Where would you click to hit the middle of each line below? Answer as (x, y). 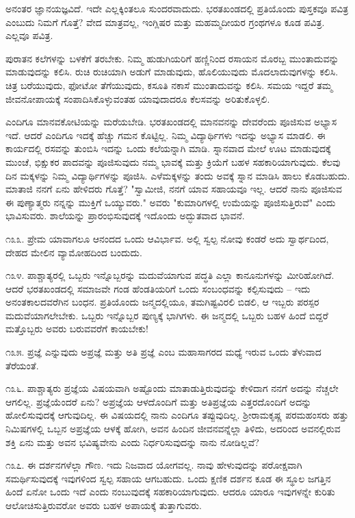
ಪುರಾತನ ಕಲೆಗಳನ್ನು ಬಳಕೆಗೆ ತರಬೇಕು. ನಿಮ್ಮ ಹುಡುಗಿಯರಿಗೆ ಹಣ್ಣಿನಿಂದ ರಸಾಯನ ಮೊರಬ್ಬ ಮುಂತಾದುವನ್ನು (172, 58)
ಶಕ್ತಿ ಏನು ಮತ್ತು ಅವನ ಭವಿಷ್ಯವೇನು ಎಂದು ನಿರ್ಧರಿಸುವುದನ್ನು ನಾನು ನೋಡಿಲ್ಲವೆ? (132, 442)
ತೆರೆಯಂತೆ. (22, 365)
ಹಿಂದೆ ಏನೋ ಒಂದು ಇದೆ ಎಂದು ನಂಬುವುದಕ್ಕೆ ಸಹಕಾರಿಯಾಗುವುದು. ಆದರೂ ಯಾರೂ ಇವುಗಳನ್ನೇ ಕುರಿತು (170, 492)
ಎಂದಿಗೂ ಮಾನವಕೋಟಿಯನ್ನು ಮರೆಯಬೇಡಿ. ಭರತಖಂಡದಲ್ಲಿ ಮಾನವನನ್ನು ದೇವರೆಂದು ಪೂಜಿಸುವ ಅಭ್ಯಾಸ (171, 122)
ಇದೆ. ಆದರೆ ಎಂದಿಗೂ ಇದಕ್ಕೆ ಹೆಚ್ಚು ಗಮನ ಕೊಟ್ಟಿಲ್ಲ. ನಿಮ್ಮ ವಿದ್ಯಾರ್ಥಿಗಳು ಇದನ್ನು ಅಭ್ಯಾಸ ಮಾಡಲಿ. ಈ (166, 135)
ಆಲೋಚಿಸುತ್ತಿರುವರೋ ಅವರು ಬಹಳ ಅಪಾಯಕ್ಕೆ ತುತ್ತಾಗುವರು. (104, 505)
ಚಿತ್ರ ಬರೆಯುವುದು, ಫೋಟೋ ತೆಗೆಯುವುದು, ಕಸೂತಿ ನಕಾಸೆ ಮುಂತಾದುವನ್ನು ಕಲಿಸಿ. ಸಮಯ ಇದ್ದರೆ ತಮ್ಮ (169, 85)
